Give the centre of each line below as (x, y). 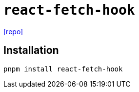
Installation (31, 50)
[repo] (13, 31)
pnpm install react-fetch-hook (63, 69)
